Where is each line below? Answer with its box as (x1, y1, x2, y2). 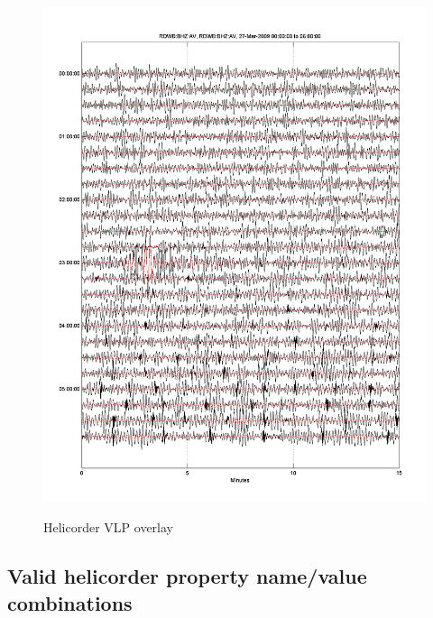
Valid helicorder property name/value (7, 562, 367, 590)
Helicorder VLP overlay (43, 518, 174, 537)
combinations (7, 588, 133, 616)
